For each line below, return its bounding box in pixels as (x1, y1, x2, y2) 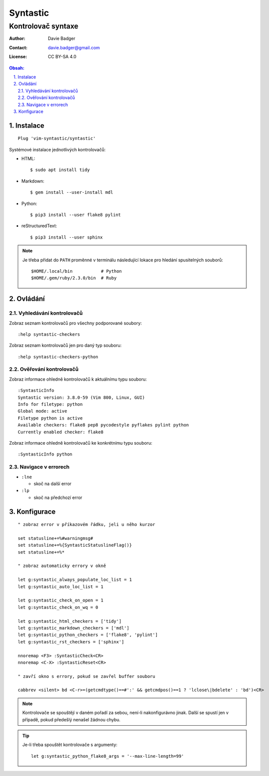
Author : (9, 35, 26, 41)
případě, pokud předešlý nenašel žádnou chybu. (22, 716, 120, 722)
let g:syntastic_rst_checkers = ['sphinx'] (18, 639, 124, 644)
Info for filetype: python (18, 402, 83, 407)
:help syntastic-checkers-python (18, 354, 98, 359)
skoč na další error (33, 481, 72, 487)
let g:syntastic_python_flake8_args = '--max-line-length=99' (31, 753, 184, 759)
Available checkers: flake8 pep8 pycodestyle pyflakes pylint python (18, 422, 189, 428)
